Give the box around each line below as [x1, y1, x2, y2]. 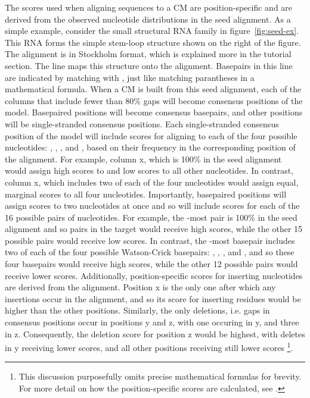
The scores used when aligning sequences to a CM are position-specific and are [5, 1, 293, 13]
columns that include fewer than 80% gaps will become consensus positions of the [5, 94, 303, 106]
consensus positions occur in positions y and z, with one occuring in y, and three [5, 316, 299, 328]
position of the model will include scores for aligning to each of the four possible [5, 129, 297, 142]
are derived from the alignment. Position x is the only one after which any [5, 281, 276, 293]
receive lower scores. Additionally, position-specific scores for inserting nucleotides [5, 269, 303, 281]
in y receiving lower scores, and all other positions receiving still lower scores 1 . [5, 340, 293, 353]
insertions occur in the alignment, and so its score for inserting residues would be [5, 292, 301, 305]
